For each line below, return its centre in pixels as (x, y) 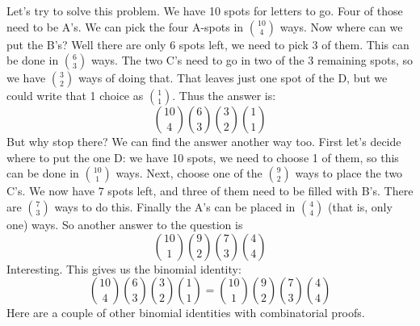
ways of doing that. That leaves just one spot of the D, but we (233, 78)
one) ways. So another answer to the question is (125, 224)
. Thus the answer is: (224, 96)
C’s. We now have (50, 191)
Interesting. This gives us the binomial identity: (124, 268)
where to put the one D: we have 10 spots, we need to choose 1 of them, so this (203, 157)
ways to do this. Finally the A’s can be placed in (175, 206)
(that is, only (360, 206)
